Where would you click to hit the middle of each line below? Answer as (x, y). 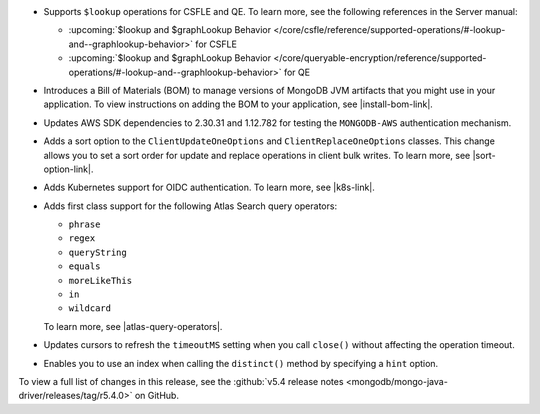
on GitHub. (157, 396)
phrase (84, 224)
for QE (296, 72)
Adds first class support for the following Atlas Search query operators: (190, 206)
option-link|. (68, 169)
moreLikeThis (100, 280)
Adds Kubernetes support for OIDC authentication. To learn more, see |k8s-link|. (209, 187)
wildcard (90, 308)
